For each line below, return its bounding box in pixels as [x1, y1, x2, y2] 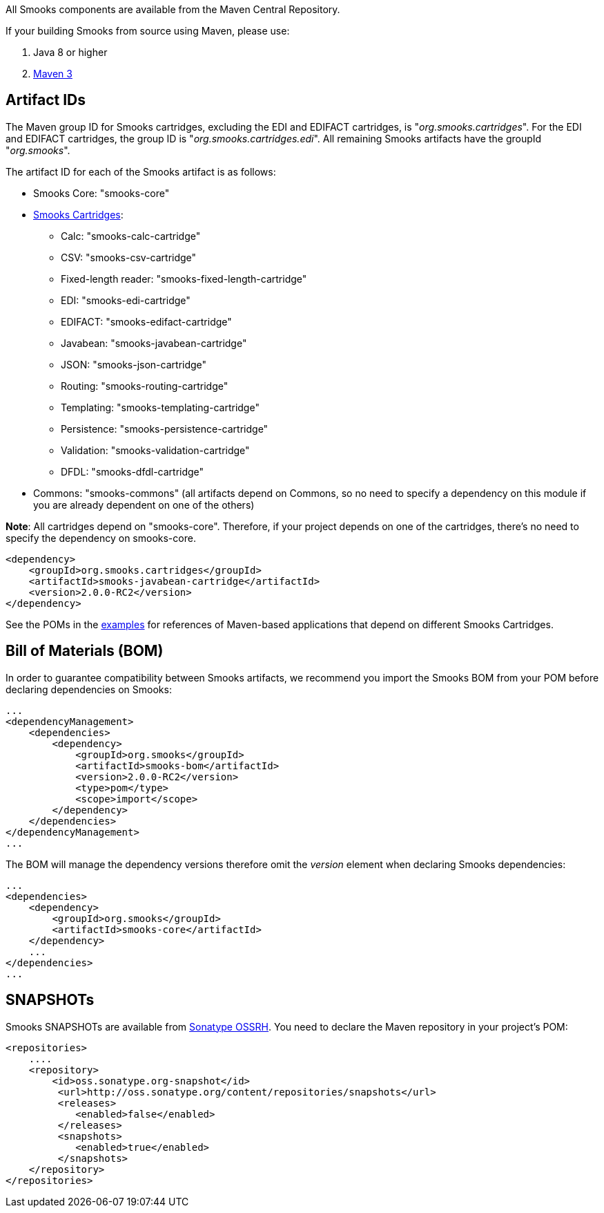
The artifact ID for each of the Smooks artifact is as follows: [6, 165, 276, 178]
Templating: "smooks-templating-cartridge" [61, 401, 260, 413]
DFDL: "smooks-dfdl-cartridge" [61, 465, 204, 478]
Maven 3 [33, 68, 72, 79]
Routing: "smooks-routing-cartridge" [61, 379, 228, 392]
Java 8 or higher [33, 46, 108, 58]
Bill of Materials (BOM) [6, 642, 164, 660]
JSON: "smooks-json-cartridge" [61, 358, 207, 370]
